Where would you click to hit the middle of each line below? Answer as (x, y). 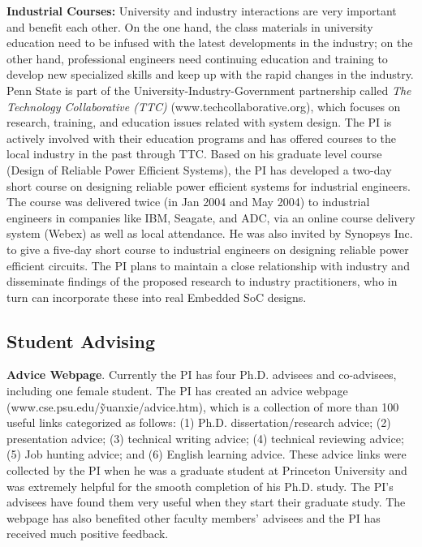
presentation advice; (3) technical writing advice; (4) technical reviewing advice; (205, 438)
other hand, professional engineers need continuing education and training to (197, 58)
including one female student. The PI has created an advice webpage (177, 391)
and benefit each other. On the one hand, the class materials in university (190, 26)
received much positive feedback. (88, 534)
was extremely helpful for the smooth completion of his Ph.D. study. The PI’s (200, 486)
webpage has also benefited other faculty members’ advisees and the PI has (194, 517)
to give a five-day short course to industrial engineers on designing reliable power (208, 249)
